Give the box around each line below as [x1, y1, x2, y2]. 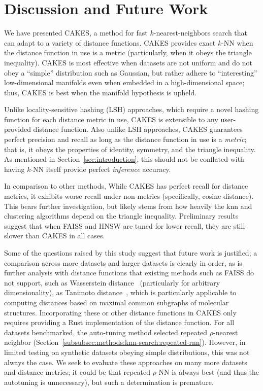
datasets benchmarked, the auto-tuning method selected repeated [4, 327, 208, 337]
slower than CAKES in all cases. [4, 230, 105, 241]
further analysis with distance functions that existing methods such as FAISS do [4, 267, 254, 278]
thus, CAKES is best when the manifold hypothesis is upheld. [4, 87, 197, 97]
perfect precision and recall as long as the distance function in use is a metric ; [4, 134, 247, 145]
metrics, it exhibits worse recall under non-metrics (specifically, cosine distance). [4, 191, 254, 201]
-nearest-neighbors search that [153, 27, 247, 38]
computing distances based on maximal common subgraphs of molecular [4, 297, 229, 307]
